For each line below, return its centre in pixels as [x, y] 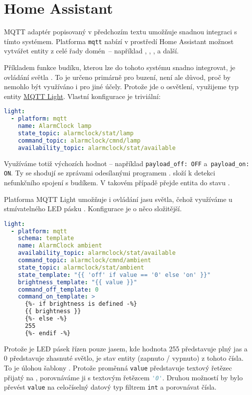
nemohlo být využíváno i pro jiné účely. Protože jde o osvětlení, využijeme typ [121, 86]
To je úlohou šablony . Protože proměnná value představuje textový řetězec [118, 367]
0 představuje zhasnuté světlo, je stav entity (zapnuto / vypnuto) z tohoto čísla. [124, 358]
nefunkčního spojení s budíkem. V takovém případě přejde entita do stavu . [117, 182]
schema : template [46, 238]
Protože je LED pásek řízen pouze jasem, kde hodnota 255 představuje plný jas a [126, 348]
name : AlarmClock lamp [55, 126]
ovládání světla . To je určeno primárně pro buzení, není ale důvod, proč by [117, 77]
